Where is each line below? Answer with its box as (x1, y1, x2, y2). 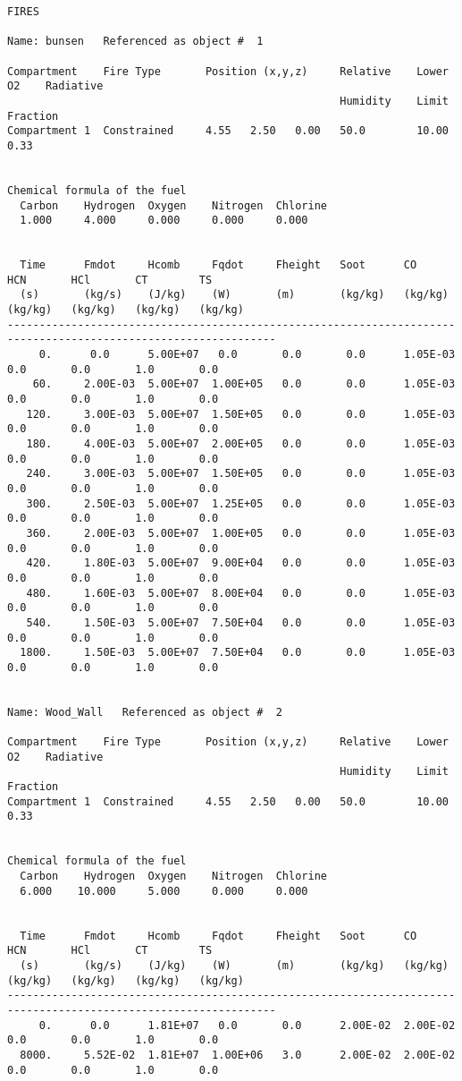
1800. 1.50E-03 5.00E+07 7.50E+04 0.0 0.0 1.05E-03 (20, 646, 456, 660)
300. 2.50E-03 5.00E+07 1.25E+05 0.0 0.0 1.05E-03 (26, 497, 456, 510)
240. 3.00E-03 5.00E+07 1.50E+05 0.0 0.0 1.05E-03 (26, 467, 456, 481)
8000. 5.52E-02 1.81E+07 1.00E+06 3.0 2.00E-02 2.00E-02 (20, 1048, 456, 1061)
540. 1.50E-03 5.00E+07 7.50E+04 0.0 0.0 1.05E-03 (26, 616, 456, 629)
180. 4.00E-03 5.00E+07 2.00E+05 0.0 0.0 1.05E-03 (26, 438, 456, 451)
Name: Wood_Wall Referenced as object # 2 (7, 705, 282, 719)
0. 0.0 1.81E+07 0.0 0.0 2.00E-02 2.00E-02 (38, 1018, 456, 1032)
